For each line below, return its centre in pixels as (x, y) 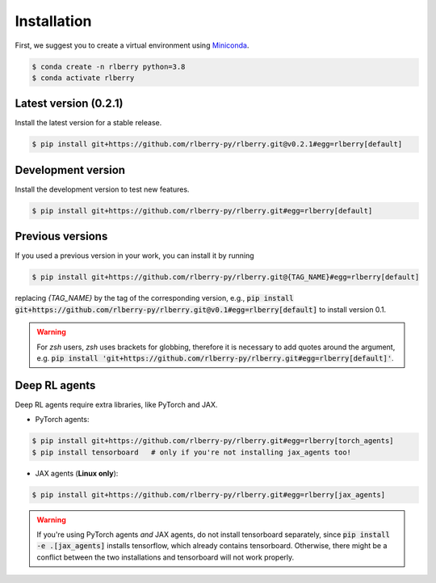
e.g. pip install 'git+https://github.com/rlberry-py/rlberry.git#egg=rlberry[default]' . (216, 358)
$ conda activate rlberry (83, 78)
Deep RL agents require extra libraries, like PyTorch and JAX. (116, 404)
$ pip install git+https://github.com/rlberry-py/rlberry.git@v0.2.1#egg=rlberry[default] (217, 144)
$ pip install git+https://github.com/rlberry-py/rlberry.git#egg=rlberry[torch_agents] (213, 441)
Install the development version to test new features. (102, 189)
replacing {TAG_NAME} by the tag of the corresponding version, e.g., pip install (154, 298)
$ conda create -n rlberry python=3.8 (109, 66)
